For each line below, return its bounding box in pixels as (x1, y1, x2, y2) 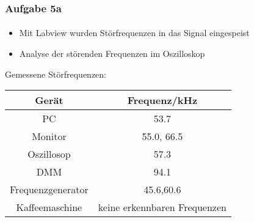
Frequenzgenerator (10, 182, 89, 197)
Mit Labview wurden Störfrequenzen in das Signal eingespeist (19, 26, 250, 39)
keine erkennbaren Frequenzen (98, 200, 227, 215)
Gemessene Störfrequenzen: (5, 67, 106, 80)
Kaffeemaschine (16, 200, 82, 215)
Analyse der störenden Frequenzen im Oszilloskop (19, 47, 205, 60)
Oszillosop (27, 147, 71, 161)
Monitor (32, 129, 67, 144)
